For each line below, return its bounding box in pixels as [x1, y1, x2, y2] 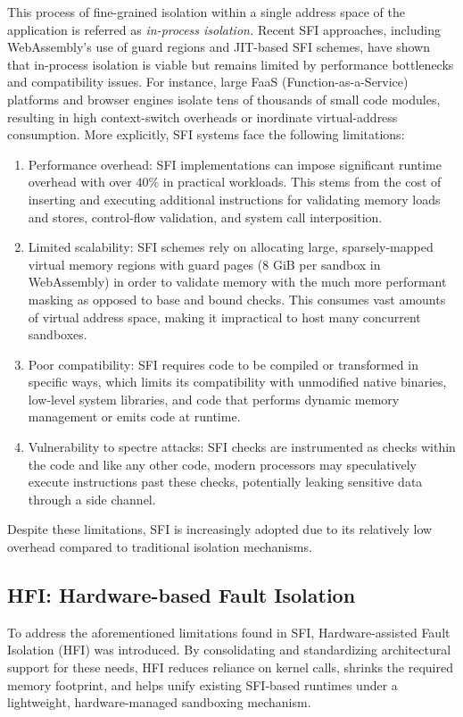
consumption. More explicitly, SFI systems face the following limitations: [7, 125, 405, 144]
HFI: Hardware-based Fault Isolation [7, 581, 356, 609]
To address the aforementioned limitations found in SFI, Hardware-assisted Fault [7, 622, 451, 641]
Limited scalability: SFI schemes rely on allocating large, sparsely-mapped [28, 238, 434, 256]
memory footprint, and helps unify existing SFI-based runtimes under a [7, 675, 398, 694]
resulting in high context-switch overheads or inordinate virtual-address [7, 107, 398, 126]
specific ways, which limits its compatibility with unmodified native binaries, [28, 372, 447, 391]
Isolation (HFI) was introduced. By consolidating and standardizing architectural [7, 640, 451, 659]
